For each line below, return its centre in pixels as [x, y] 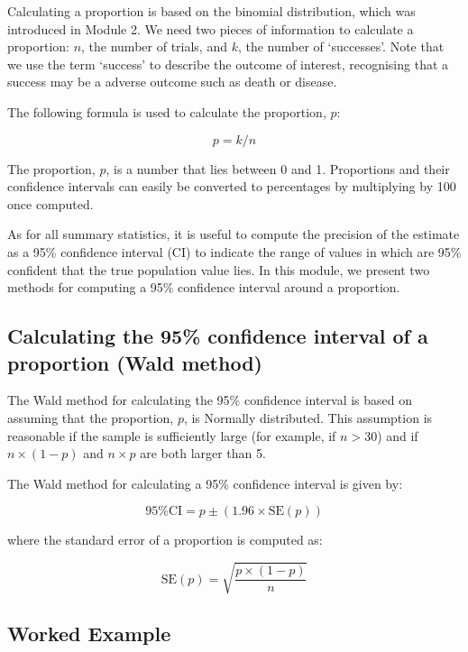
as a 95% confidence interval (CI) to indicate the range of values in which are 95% [234, 251]
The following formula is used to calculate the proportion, [167, 111]
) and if [398, 435]
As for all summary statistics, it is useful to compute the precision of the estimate [234, 234]
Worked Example [89, 633]
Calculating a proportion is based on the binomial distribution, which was [211, 11]
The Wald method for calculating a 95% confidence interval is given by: [205, 483]
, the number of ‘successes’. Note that [341, 46]
